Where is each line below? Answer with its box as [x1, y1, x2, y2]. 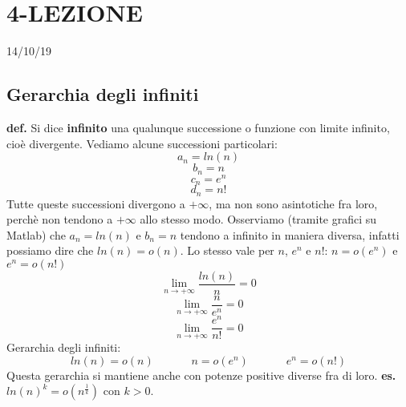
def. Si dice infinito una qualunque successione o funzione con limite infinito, [6, 119, 390, 135]
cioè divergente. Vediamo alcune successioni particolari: [6, 135, 278, 151]
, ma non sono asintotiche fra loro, [209, 195, 378, 212]
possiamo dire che [6, 242, 94, 259]
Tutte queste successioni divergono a [6, 195, 185, 212]
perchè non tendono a [6, 211, 113, 228]
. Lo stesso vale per [180, 242, 274, 259]
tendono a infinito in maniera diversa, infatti [180, 226, 400, 243]
